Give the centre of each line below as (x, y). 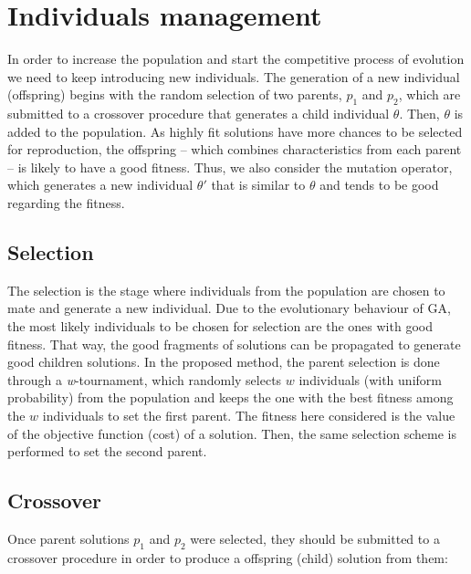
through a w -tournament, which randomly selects (145, 379)
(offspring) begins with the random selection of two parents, (175, 94)
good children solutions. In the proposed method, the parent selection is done (224, 362)
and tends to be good (379, 185)
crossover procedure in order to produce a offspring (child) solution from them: (228, 557)
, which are (429, 94)
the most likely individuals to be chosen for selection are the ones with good (220, 326)
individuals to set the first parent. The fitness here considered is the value (249, 416)
